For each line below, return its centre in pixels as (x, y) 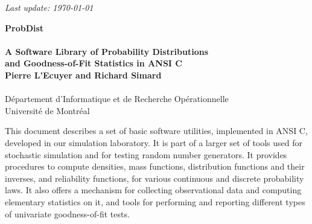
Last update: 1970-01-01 (49, 7)
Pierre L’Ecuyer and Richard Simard (83, 75)
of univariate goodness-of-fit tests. (67, 213)
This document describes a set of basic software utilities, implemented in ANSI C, (156, 131)
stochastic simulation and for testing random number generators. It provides (146, 154)
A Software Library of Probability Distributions (107, 51)
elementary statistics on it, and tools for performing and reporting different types (155, 201)
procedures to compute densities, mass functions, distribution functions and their (155, 166)
